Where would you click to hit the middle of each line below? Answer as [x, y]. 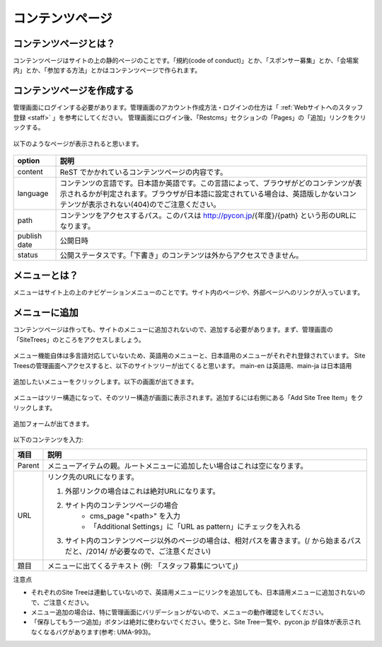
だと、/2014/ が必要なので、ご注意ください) [138, 551]
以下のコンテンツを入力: [48, 440]
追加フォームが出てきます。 [53, 424]
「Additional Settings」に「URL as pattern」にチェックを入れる [195, 526]
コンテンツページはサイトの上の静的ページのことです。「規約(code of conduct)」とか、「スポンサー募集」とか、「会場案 [186, 61]
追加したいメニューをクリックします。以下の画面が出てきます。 [105, 382]
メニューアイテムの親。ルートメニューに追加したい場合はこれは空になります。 [177, 466]
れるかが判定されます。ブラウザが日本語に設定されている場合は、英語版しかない [208, 193]
